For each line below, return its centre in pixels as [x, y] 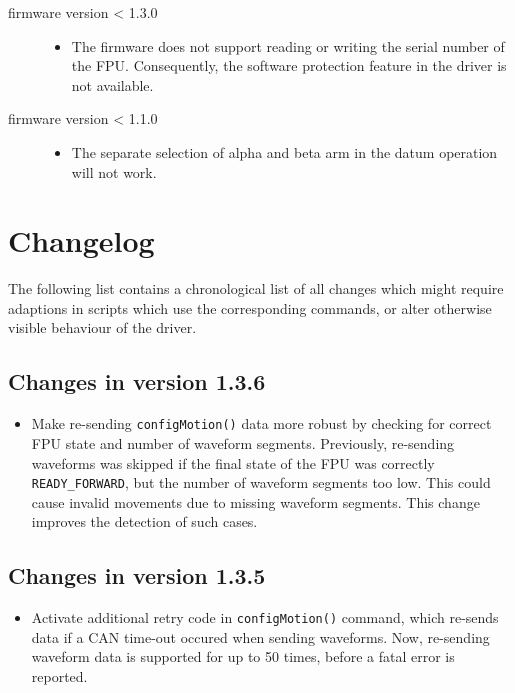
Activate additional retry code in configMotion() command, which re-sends [265, 617]
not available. [112, 84]
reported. [59, 676]
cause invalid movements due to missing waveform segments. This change [255, 501]
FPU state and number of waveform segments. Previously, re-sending [243, 442]
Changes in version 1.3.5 [137, 575]
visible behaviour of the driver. [102, 327]
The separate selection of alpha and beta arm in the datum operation [284, 151]
